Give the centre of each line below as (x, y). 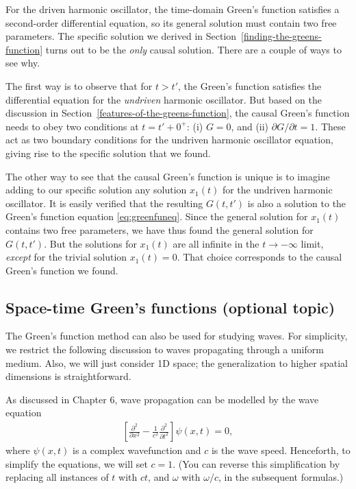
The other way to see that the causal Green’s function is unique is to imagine (168, 176)
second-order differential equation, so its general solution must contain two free (171, 22)
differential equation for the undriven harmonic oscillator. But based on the (164, 99)
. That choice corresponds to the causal (259, 257)
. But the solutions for (90, 243)
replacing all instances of (57, 477)
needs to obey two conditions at (72, 126)
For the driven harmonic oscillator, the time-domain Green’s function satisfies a (173, 9)
